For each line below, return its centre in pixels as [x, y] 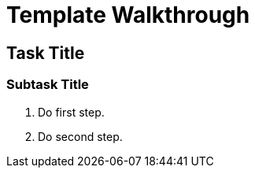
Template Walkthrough [128, 15]
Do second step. [80, 136]
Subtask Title [48, 85]
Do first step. [71, 112]
